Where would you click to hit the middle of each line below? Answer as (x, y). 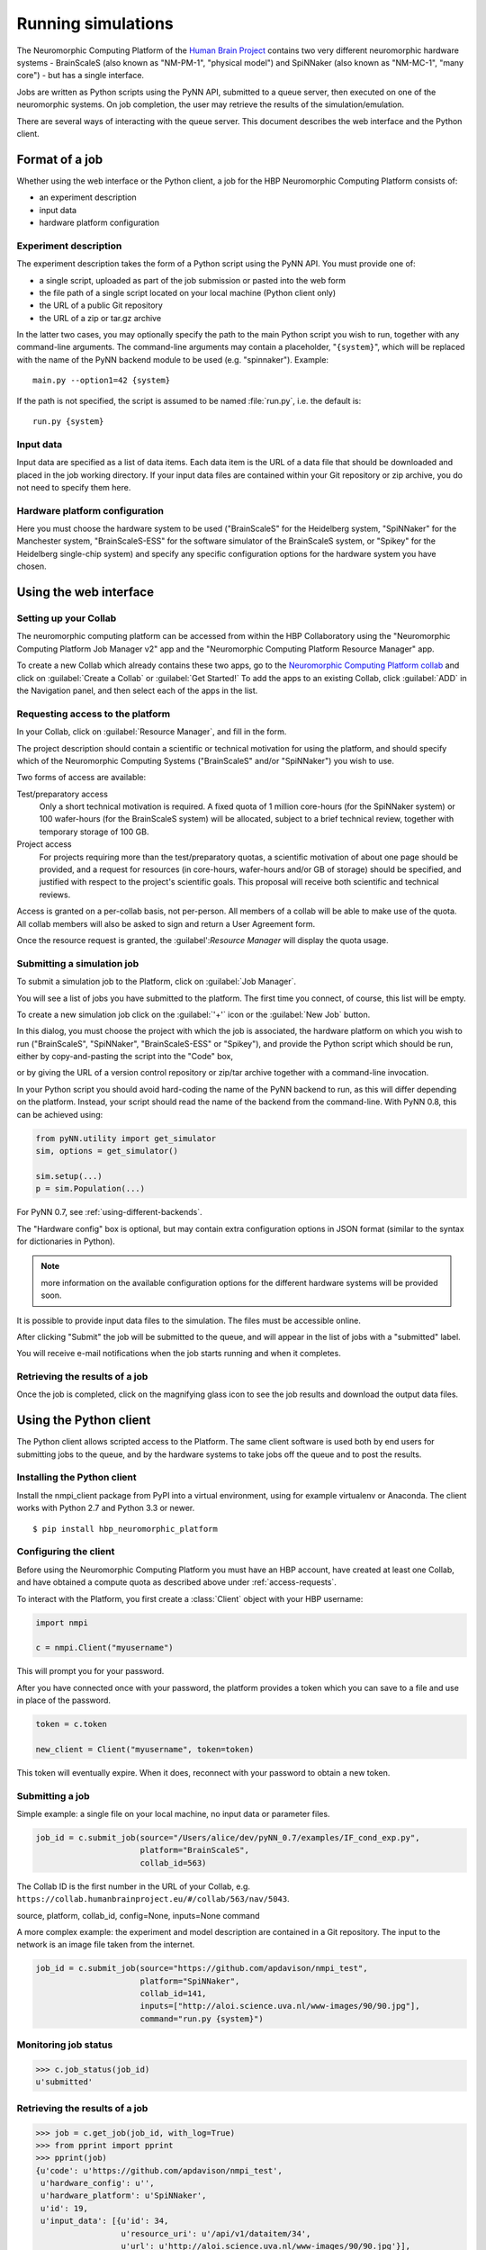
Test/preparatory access (62, 794)
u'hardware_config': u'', (98, 2183)
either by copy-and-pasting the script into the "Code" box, (125, 1057)
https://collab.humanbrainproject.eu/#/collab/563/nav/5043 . (153, 1899)
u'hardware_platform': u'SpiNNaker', (124, 2196)
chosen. (31, 566)
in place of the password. (64, 1700)
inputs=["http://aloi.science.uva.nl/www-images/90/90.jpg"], (280, 2006)
